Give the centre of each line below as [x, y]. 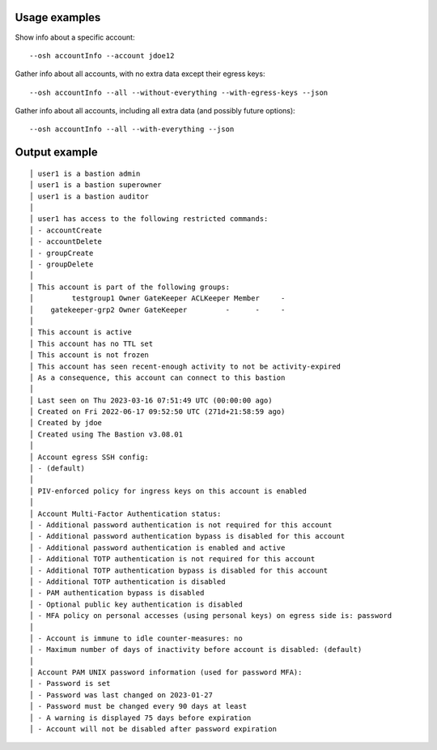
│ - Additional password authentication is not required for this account [181, 525]
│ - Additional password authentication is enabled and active [157, 548]
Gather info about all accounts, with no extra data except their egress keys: [140, 74]
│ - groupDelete [62, 264]
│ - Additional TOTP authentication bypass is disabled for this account [179, 570]
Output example [56, 153]
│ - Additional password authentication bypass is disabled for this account [187, 536]
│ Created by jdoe [66, 423]
